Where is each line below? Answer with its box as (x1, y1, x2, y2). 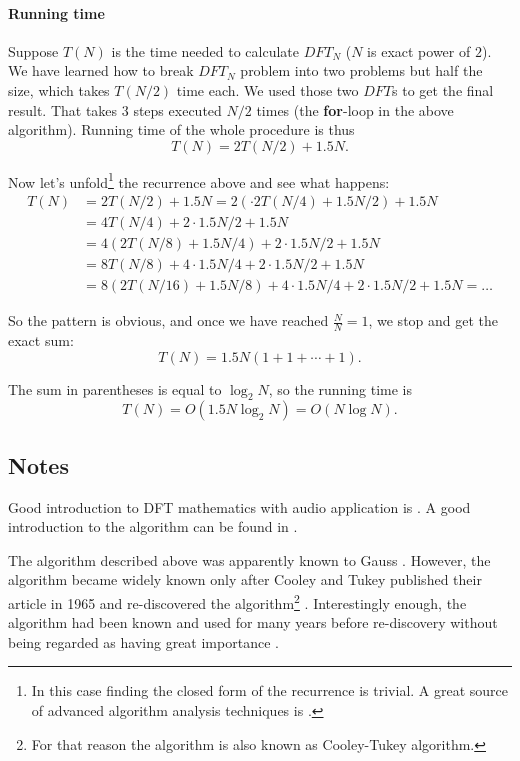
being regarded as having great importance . (8, 631, 279, 652)
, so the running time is (268, 378, 412, 399)
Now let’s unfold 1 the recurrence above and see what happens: (8, 168, 390, 192)
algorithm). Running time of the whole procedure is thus (8, 119, 355, 140)
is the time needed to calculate (111, 40, 299, 61)
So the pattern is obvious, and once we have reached (8, 310, 329, 331)
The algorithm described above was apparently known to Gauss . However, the (8, 549, 491, 570)
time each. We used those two (176, 79, 359, 100)
